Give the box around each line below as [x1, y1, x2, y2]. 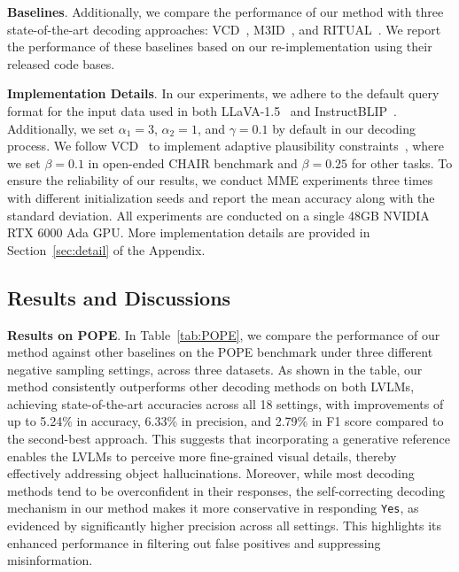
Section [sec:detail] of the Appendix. [7, 240, 206, 259]
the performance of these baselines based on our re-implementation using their [7, 37, 432, 56]
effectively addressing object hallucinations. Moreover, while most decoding [7, 464, 415, 483]
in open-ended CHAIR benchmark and [88, 153, 298, 172]
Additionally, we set [7, 119, 115, 137]
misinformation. [7, 551, 93, 569]
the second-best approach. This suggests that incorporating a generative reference [7, 429, 451, 448]
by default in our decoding [272, 119, 416, 137]
